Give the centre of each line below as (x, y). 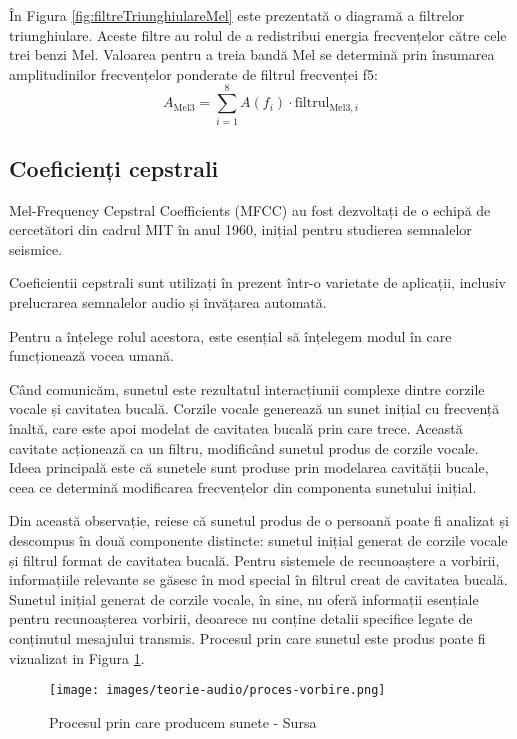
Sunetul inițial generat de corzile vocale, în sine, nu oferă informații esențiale (244, 598)
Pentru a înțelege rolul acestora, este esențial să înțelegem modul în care (230, 335)
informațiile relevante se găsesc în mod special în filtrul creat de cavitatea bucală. (258, 579)
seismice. (36, 248)
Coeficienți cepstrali (114, 167)
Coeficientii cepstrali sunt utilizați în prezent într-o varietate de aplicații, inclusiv (258, 282)
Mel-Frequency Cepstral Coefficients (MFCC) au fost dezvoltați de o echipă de (250, 209)
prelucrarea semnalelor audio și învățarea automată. (168, 302)
